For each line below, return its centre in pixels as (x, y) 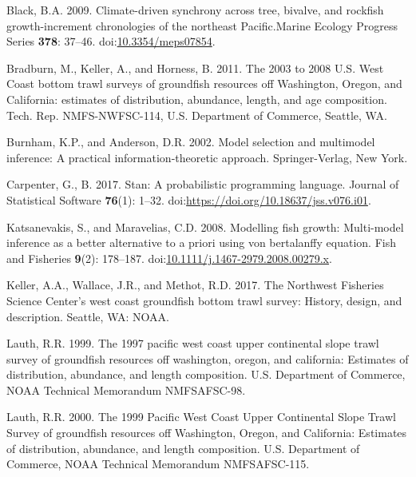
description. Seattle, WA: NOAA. (88, 316)
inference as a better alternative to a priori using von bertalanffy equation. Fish (201, 242)
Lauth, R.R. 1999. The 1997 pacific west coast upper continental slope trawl (193, 343)
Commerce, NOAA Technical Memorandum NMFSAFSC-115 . (158, 464)
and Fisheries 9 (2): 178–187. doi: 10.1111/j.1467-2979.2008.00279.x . (169, 258)
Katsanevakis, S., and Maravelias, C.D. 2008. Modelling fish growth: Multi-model (205, 227)
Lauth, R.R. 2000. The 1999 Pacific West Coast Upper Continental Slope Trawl (201, 417)
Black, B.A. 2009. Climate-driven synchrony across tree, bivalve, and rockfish (195, 10)
